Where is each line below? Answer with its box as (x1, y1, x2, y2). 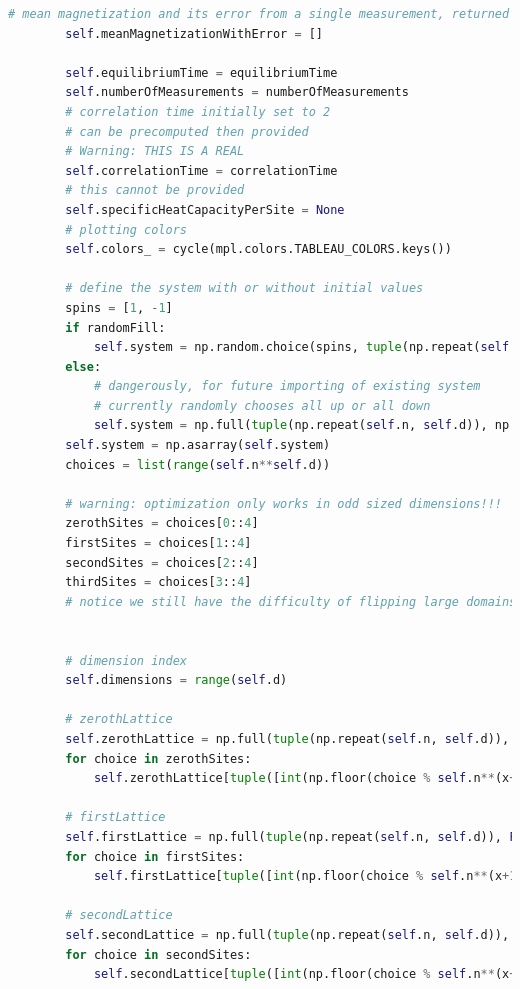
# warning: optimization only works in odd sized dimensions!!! (65, 496, 502, 511)
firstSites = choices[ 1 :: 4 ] (65, 536, 252, 551)
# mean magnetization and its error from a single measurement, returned (8, 7, 510, 21)
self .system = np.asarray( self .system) (65, 438, 331, 453)
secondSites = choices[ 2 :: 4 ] (65, 555, 259, 570)
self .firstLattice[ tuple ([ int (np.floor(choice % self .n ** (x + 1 (93, 869, 517, 884)
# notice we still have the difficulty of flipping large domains (65, 594, 517, 609)
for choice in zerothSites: (65, 751, 252, 766)
